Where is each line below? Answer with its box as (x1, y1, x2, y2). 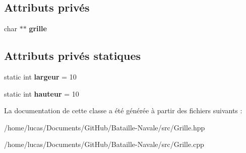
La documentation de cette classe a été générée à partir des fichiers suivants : (4, 105, 242, 116)
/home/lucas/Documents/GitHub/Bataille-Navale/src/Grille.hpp (4, 122, 205, 132)
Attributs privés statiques (4, 48, 141, 63)
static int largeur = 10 (4, 71, 77, 82)
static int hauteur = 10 (4, 88, 79, 99)
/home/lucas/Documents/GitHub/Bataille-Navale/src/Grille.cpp (4, 139, 204, 149)
